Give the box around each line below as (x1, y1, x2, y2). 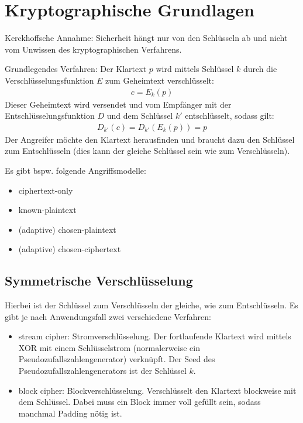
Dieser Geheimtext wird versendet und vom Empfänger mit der (5, 98, 232, 110)
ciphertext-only (18, 184, 73, 196)
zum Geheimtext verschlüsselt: (105, 74, 214, 86)
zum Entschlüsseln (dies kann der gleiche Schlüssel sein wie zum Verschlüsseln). (5, 145, 290, 157)
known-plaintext (18, 204, 77, 216)
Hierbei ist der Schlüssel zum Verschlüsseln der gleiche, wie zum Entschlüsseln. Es (5, 299, 298, 311)
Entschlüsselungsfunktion (5, 109, 95, 122)
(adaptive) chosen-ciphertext (18, 243, 121, 255)
